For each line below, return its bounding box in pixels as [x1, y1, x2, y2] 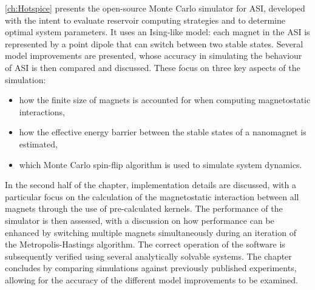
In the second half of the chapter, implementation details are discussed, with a [5, 178, 296, 191]
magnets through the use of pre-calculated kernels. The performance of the [5, 202, 283, 215]
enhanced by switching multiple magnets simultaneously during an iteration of [5, 226, 296, 238]
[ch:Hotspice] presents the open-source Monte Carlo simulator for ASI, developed [5, 2, 305, 14]
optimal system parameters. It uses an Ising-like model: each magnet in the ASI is [5, 25, 310, 38]
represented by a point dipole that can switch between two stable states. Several [5, 37, 303, 50]
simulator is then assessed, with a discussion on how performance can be [5, 214, 274, 226]
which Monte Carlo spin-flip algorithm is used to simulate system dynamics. [19, 158, 302, 170]
